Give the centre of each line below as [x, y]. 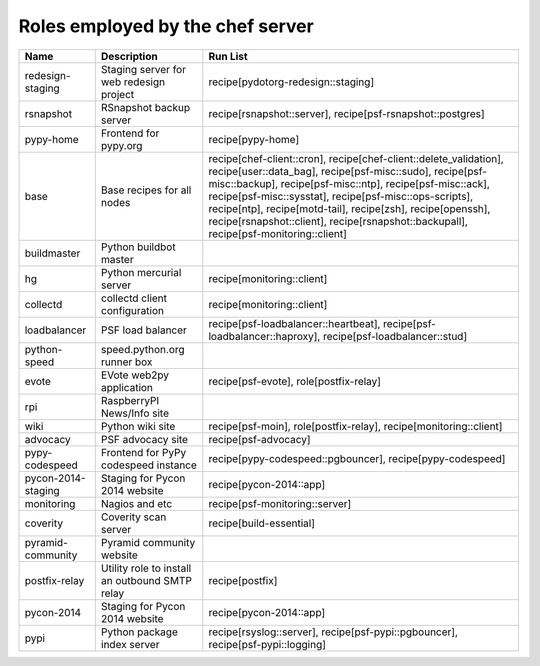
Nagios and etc [136, 503]
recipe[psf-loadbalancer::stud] [395, 336]
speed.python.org [142, 349]
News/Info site [135, 413]
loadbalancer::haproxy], [264, 336]
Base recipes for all [146, 190]
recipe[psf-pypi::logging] [267, 644]
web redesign [133, 82]
